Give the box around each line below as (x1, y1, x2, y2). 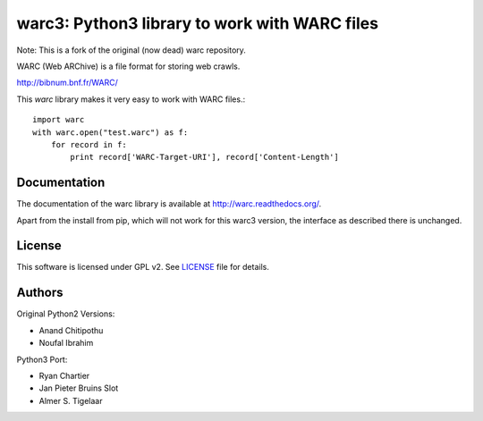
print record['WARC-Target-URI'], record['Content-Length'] (70, 152, 339, 163)
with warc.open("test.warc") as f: (32, 127, 189, 138)
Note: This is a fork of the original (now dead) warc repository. (16, 45, 246, 55)
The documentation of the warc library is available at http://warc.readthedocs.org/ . (16, 198, 322, 209)
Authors (16, 285, 64, 300)
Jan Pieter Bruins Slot (38, 383, 119, 393)
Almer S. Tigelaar (38, 395, 103, 406)
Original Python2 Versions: (16, 308, 115, 319)
